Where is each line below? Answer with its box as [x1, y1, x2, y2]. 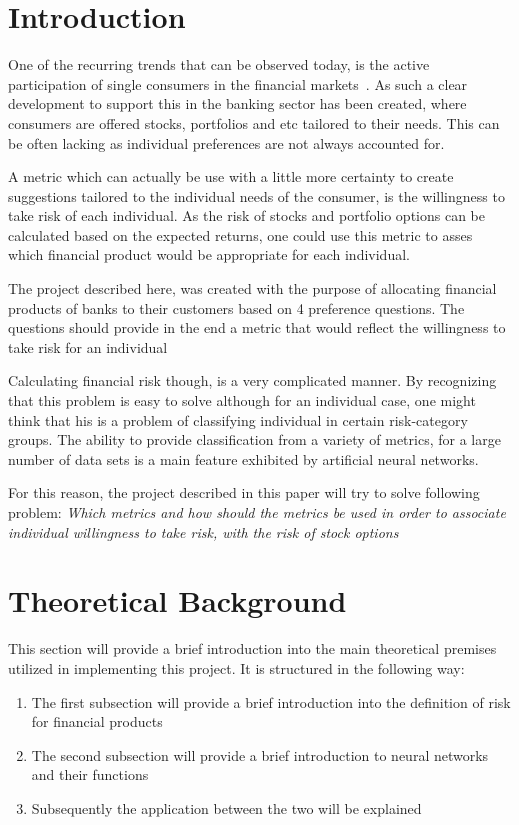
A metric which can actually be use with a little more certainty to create [8, 166, 454, 187]
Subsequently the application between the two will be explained [31, 797, 422, 818]
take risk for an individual [8, 336, 168, 357]
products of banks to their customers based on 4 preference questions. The [8, 297, 465, 318]
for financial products [31, 711, 163, 732]
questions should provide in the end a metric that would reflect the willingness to [8, 317, 506, 338]
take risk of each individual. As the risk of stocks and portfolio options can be [8, 205, 485, 226]
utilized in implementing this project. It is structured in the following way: [8, 657, 465, 678]
